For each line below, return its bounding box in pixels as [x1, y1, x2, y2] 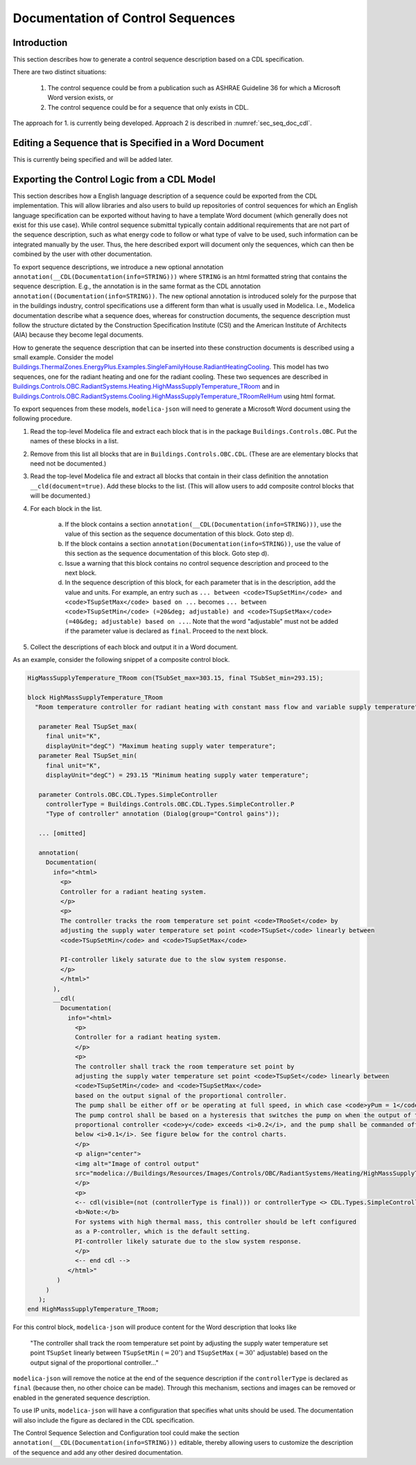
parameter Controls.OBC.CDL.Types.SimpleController [38, 790, 218, 798]
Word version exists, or [47, 94, 114, 102]
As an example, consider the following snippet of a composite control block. [12, 656, 230, 664]
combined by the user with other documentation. [12, 250, 153, 258]
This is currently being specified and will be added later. [12, 155, 173, 163]
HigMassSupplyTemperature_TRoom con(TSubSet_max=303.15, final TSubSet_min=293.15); [27, 674, 324, 681]
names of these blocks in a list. [30, 437, 119, 446]
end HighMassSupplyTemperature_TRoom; [27, 1305, 159, 1313]
